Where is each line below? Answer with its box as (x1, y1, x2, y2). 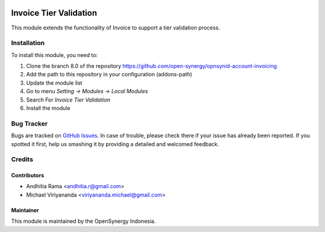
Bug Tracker (11, 119, 48, 127)
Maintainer (11, 206, 39, 213)
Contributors (11, 172, 45, 179)
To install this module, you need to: (11, 51, 98, 58)
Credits (11, 155, 33, 163)
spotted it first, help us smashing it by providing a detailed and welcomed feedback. (11, 140, 219, 147)
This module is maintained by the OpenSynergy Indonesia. (11, 218, 156, 225)
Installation (11, 39, 45, 47)
